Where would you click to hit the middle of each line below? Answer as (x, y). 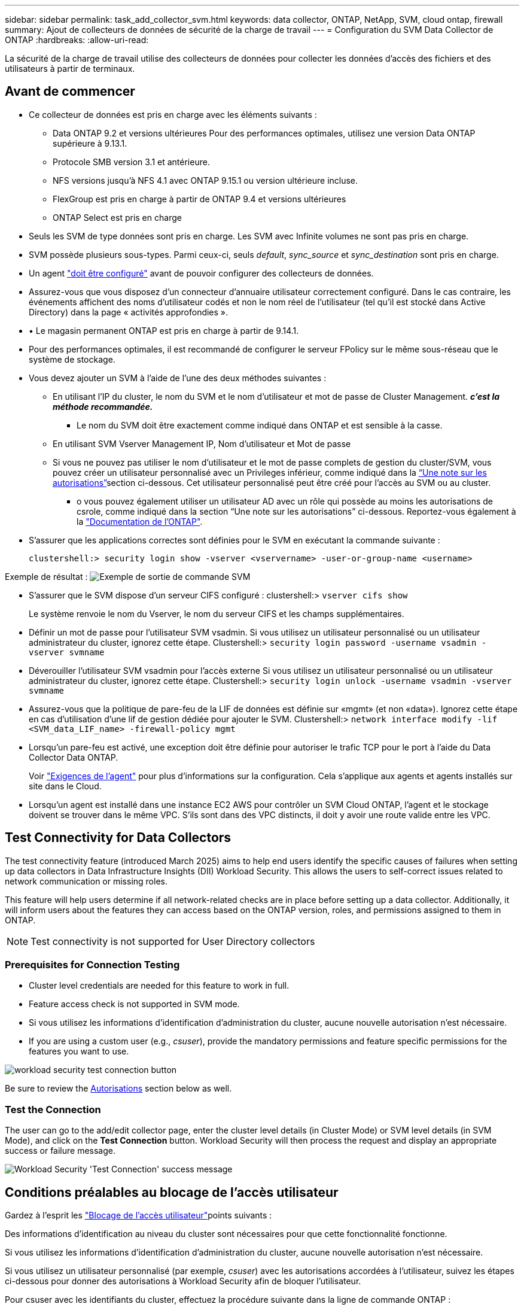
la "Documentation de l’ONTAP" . (140, 521)
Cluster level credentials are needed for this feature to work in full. (159, 986)
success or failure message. (60, 1151)
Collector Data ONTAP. (74, 757)
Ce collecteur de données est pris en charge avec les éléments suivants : (173, 114)
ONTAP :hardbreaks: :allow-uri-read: (77, 40)
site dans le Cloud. (65, 786)
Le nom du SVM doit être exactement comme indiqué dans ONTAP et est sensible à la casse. (260, 425)
